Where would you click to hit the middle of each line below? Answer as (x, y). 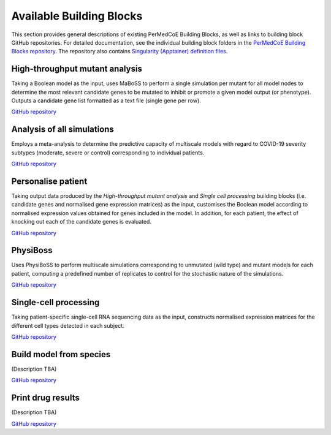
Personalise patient (49, 181)
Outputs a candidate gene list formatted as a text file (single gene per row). (106, 100)
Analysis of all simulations (63, 130)
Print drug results (45, 398)
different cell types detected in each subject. (68, 325)
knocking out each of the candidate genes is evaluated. (81, 222)
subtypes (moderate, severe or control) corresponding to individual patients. (108, 153)
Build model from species (61, 354)
